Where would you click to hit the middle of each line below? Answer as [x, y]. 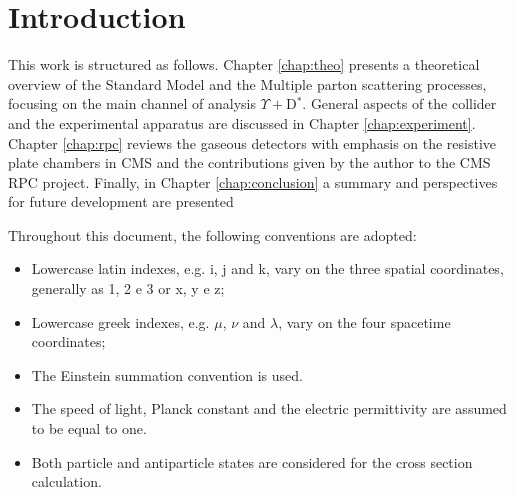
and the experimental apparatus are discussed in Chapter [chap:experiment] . [242, 122]
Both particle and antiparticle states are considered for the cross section [252, 461]
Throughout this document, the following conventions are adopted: [212, 234]
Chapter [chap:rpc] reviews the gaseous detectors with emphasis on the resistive [252, 142]
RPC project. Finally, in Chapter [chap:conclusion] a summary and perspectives [253, 181]
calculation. [66, 481]
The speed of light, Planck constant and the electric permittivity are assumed [269, 408]
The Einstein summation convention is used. [167, 374]
